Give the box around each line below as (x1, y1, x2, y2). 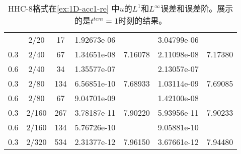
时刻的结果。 (118, 15, 167, 26)
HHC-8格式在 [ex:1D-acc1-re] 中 (8, 3, 120, 14)
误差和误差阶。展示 (160, 3, 233, 14)
